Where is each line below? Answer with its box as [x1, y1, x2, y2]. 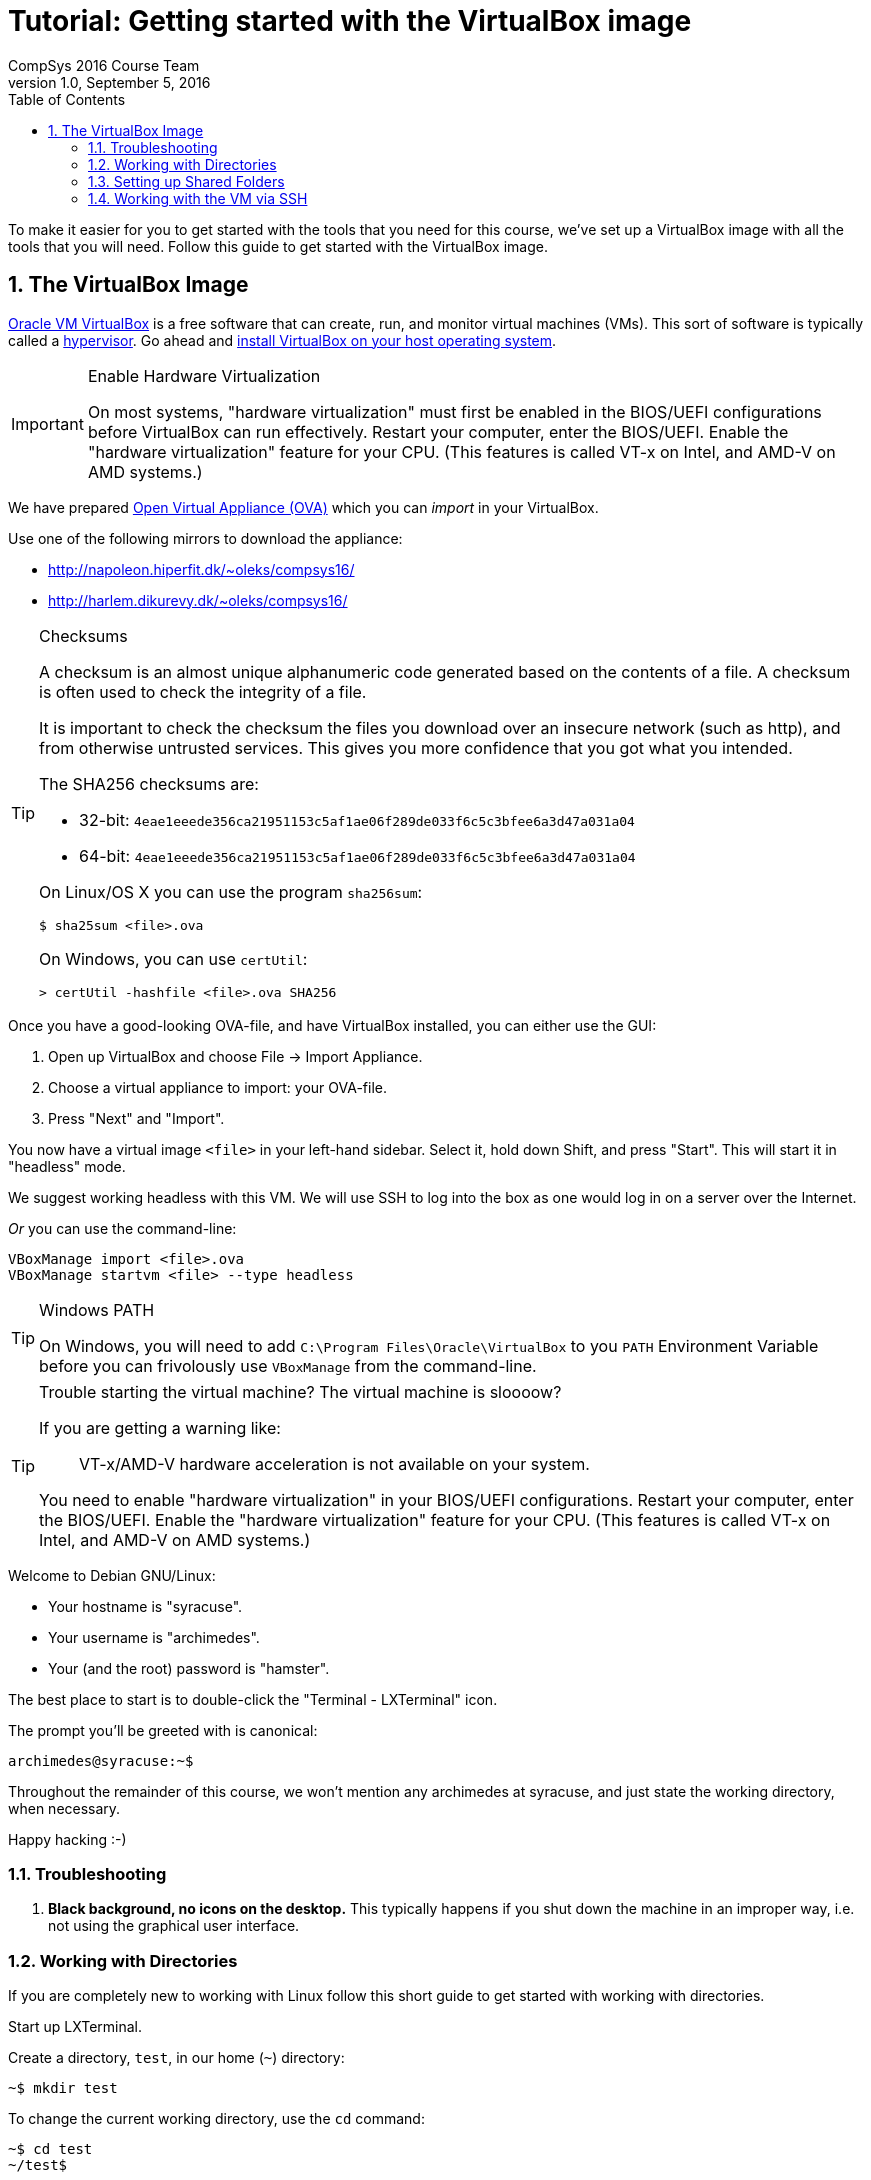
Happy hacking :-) [8, 1830, 127, 1848]
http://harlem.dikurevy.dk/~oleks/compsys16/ [48, 591, 348, 609]
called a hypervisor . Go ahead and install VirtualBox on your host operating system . [8, 331, 557, 349]
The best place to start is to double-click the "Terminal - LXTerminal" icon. [8, 1690, 498, 1708]
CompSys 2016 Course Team [8, 56, 200, 74]
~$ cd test [8, 2141, 93, 2158]
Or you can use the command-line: [8, 1219, 237, 1237]
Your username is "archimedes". [48, 1628, 260, 1646]
